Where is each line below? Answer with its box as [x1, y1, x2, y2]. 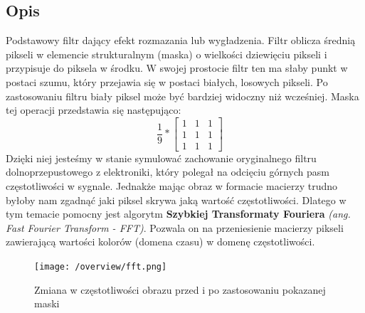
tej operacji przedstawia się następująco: [6, 102, 181, 117]
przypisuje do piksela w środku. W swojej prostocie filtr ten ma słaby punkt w [6, 60, 348, 75]
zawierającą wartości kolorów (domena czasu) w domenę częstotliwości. [6, 234, 315, 249]
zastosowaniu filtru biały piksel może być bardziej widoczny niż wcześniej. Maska [6, 88, 359, 103]
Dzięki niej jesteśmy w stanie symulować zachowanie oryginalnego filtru [6, 150, 317, 165]
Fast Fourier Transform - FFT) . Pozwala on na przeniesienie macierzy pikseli [6, 220, 344, 235]
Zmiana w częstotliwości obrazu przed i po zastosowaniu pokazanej [34, 282, 326, 297]
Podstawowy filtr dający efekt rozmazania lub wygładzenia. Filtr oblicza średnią [6, 33, 356, 48]
